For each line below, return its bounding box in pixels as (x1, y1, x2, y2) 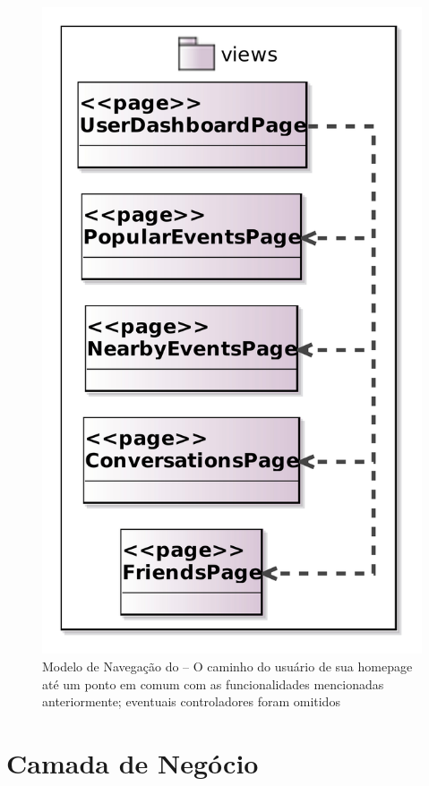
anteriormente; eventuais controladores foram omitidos (42, 692, 340, 711)
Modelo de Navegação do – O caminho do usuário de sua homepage (42, 657, 413, 676)
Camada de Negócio (6, 744, 259, 781)
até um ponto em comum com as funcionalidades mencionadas (42, 674, 384, 693)
